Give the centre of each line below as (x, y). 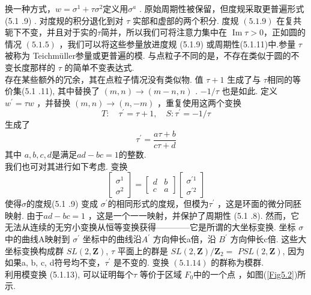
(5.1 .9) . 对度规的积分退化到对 (64, 20)
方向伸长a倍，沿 (184, 239)
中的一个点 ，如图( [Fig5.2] (244, 274)
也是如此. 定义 (250, 91)
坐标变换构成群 (34, 250)
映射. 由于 (24, 215)
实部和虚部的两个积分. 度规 (186, 20)
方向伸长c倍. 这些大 (268, 239)
